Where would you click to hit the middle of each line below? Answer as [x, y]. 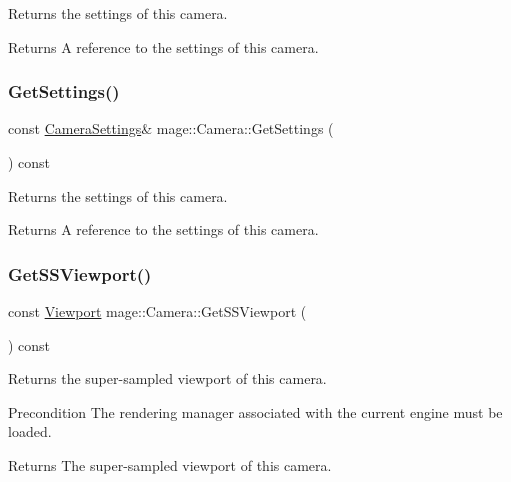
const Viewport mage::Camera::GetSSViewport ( [157, 311]
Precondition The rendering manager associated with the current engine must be [255, 411]
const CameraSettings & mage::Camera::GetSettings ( [171, 128]
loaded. [30, 431]
